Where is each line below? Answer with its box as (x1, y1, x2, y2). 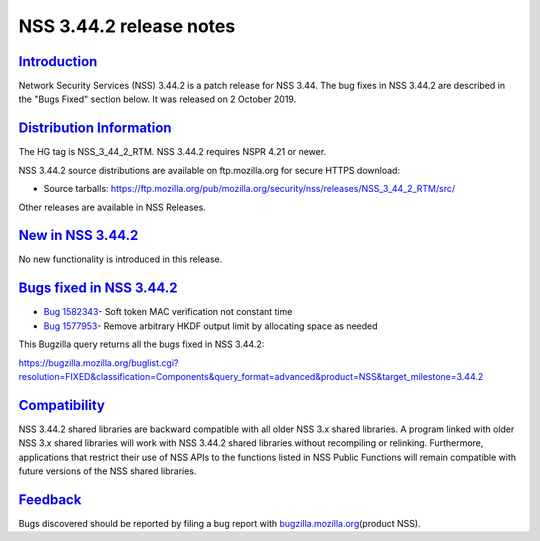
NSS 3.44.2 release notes (18, 15, 236, 37)
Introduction (18, 53, 98, 70)
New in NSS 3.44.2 (18, 227, 139, 244)
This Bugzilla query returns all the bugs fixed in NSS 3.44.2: (18, 338, 265, 350)
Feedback (18, 491, 82, 508)
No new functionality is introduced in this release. (18, 253, 223, 265)
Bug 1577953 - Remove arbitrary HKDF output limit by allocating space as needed (43, 320, 379, 332)
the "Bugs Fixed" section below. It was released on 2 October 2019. (18, 93, 297, 105)
